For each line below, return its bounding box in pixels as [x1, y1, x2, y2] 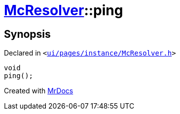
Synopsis [4, 28, 51, 40]
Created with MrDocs [4, 86, 73, 95]
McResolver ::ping [4, 2, 123, 19]
